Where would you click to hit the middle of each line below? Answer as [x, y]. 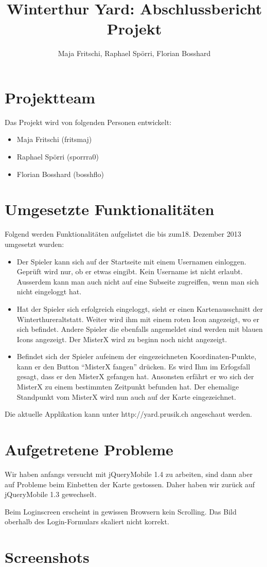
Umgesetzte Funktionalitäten [110, 209]
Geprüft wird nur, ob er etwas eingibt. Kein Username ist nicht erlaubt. [130, 271]
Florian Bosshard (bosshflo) [60, 174]
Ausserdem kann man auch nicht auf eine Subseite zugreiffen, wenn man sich [138, 281]
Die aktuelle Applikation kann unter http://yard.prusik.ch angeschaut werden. [128, 414]
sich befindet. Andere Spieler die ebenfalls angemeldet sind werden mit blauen [140, 329]
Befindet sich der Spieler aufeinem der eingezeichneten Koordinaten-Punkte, [137, 356]
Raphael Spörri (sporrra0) [58, 157]
